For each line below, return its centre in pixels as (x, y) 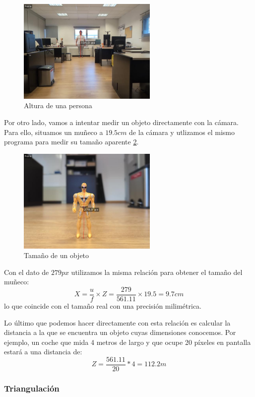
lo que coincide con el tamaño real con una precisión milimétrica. (103, 305)
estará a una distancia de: (43, 352)
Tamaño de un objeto (57, 255)
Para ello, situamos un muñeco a (54, 132)
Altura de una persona (58, 105)
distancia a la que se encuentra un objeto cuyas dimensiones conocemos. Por (120, 332)
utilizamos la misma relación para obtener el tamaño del (157, 272)
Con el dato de (27, 272)
